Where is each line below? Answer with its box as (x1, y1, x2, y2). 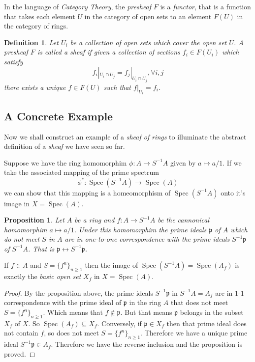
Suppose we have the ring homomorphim (4, 157, 127, 167)
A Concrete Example (4, 108, 113, 123)
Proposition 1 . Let (4, 215, 64, 225)
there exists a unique (4, 82, 66, 92)
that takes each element (4, 11, 75, 21)
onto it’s (221, 187, 246, 197)
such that (103, 82, 131, 92)
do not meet (4, 234, 40, 244)
